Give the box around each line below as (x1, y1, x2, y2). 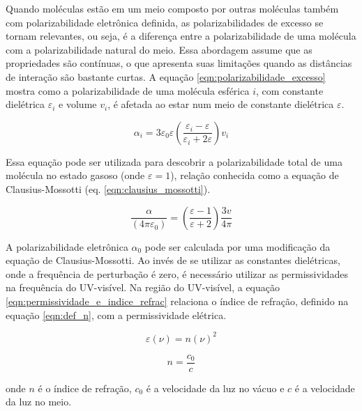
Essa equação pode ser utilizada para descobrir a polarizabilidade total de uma (6, 154, 342, 169)
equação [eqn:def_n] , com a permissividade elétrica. (6, 307, 227, 322)
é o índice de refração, (38, 380, 132, 395)
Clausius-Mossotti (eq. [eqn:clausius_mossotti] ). (6, 181, 211, 196)
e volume (59, 97, 97, 111)
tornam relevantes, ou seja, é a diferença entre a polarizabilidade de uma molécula (6, 29, 356, 43)
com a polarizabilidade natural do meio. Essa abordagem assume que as (6, 42, 312, 56)
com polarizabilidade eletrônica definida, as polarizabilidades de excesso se (6, 15, 324, 29)
